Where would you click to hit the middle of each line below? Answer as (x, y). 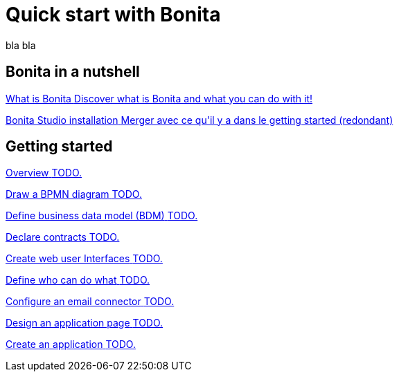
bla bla (21, 45)
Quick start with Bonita (113, 15)
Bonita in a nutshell (73, 72)
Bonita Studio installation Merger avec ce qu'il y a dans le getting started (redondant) (199, 120)
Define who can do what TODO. (78, 280)
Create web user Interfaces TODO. (84, 259)
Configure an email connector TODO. (90, 302)
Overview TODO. (44, 173)
